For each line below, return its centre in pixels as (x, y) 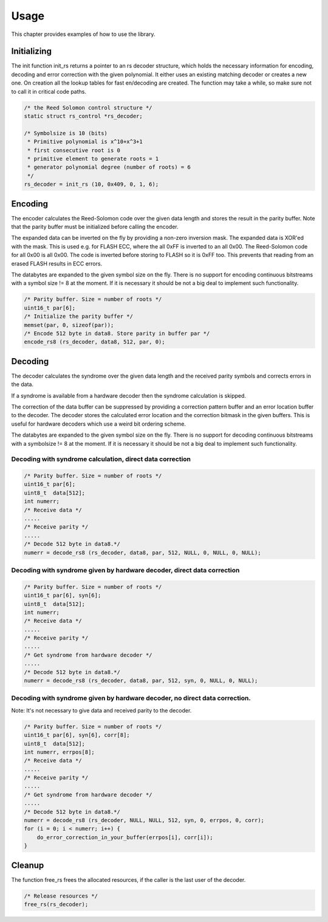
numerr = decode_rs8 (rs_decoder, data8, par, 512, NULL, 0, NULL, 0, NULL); (142, 552)
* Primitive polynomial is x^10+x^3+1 (85, 142)
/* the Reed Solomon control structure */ (88, 107)
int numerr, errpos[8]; (60, 752)
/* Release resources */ (61, 896)
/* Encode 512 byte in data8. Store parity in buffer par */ (117, 333)
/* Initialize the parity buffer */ (79, 316)
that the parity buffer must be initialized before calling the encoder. (95, 227)
